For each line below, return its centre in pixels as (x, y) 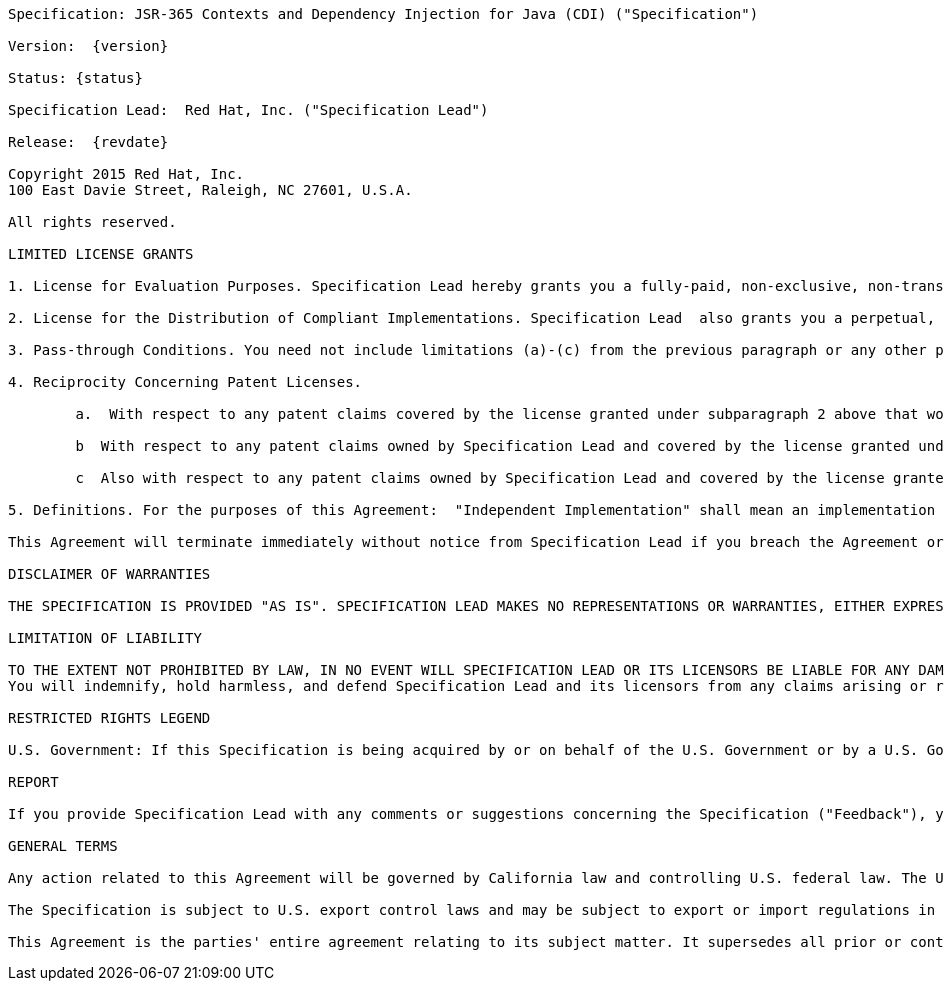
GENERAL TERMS (63, 846)
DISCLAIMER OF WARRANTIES (109, 574)
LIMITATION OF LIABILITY (105, 638)
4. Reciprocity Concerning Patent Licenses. (185, 382)
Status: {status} (75, 78)
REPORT (33, 782)
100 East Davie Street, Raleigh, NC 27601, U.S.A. (210, 190)
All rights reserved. (92, 222)
